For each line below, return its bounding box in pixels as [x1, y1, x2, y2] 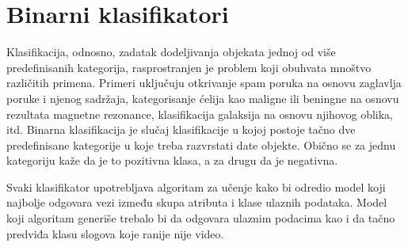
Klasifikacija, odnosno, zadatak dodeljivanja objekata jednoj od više [6, 44, 336, 60]
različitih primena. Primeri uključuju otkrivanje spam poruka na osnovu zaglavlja [6, 74, 402, 91]
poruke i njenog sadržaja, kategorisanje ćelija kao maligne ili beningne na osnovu [6, 89, 399, 106]
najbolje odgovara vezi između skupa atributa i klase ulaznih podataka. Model [6, 194, 387, 211]
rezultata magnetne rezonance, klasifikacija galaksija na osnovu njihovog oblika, [6, 105, 394, 122]
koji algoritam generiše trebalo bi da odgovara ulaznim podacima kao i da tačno [6, 210, 395, 226]
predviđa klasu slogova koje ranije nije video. [6, 225, 224, 241]
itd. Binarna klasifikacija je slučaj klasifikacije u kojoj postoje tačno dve [6, 121, 356, 138]
